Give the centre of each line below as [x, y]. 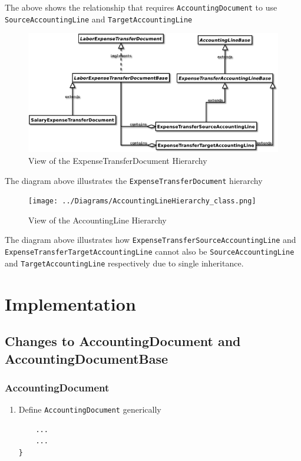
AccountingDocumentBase [87, 358]
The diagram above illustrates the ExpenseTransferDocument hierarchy [134, 180]
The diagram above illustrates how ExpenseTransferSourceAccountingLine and [150, 240]
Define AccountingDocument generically [90, 409]
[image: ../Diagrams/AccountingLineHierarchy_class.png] [142, 201]
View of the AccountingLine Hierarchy [97, 220]
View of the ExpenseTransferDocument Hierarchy [118, 160]
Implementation [70, 303]
